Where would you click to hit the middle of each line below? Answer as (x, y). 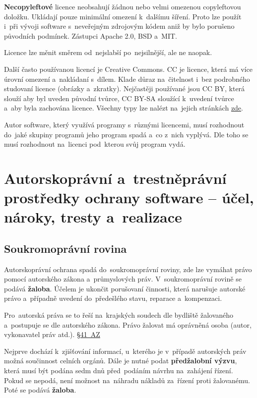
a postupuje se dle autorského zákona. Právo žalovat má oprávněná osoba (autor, (128, 324)
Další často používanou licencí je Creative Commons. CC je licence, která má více (128, 69)
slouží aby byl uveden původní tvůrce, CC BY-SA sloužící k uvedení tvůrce (119, 98)
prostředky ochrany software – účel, (129, 198)
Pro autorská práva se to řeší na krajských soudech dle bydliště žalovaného (119, 315)
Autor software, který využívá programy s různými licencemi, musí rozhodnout (124, 124)
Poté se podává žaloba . (40, 390)
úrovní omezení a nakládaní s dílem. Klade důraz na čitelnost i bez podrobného (127, 79)
